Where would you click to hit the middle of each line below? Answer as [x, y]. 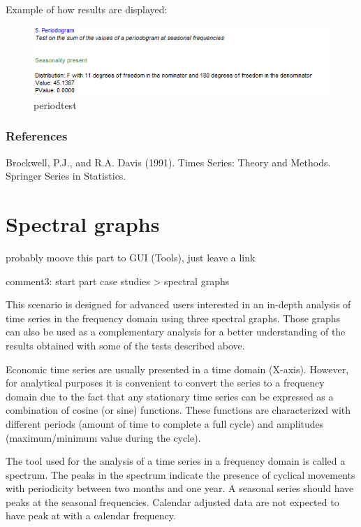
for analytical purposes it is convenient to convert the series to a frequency [165, 383]
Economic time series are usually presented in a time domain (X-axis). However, [177, 369]
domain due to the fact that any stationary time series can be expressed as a [170, 396]
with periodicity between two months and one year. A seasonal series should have [180, 488]
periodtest [55, 104]
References [37, 136]
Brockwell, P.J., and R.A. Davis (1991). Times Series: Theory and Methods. [168, 162]
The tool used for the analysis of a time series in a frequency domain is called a [176, 461]
